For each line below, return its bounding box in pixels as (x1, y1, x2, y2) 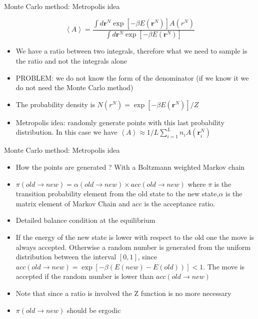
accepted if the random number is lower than (15, 271, 154, 281)
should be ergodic (66, 304, 121, 315)
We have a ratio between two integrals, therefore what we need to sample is (15, 46, 247, 56)
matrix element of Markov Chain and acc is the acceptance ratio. (15, 198, 215, 208)
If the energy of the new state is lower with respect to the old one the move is (15, 232, 254, 242)
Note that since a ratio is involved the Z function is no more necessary (15, 287, 231, 298)
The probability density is (15, 99, 95, 109)
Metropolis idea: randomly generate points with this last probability (15, 117, 224, 127)
